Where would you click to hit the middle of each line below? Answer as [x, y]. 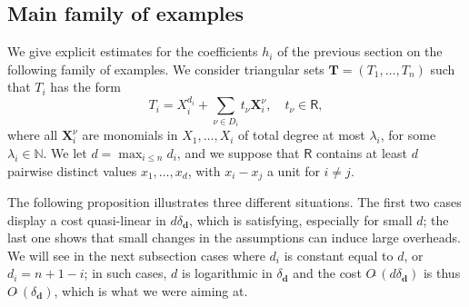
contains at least [362, 153]
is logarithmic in [227, 273]
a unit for [293, 170]
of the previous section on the [360, 51]
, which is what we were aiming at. [151, 291]
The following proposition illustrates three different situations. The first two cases [234, 202]
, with [204, 170]
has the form [85, 87]
